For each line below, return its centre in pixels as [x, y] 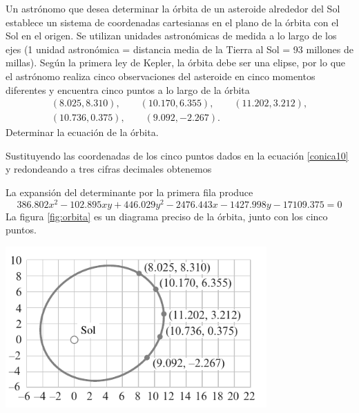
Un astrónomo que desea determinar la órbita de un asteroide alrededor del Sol [173, 8]
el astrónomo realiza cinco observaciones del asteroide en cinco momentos [161, 76]
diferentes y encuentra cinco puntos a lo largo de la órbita [128, 89]
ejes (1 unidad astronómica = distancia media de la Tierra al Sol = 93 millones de [180, 49]
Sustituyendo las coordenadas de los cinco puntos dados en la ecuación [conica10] [177, 155]
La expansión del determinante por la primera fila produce [129, 192]
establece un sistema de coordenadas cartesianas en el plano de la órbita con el [172, 22]
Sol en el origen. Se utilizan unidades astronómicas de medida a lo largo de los [171, 36]
